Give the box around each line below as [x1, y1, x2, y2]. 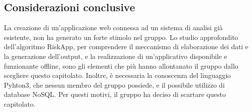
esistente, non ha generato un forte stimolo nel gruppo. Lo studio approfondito [4, 32, 238, 42]
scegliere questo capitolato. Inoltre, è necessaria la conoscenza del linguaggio [4, 70, 231, 80]
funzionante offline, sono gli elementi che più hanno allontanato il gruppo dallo [4, 60, 238, 71]
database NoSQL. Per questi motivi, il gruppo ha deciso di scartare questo [4, 89, 226, 99]
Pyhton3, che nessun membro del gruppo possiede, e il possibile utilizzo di [4, 79, 225, 90]
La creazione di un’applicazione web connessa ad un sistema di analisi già [4, 22, 223, 33]
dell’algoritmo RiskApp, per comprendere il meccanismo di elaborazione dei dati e [4, 41, 249, 52]
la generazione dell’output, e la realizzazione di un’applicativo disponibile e [4, 51, 227, 61]
